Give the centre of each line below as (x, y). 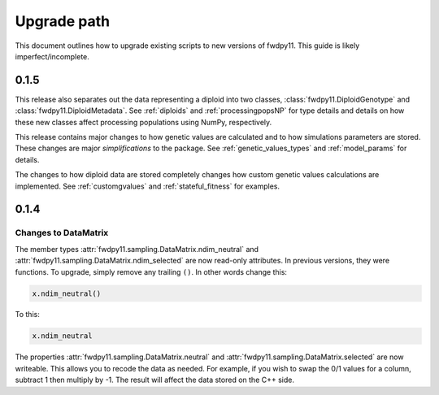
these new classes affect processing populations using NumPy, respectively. (143, 122)
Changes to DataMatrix (62, 233)
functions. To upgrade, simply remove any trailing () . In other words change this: (151, 271)
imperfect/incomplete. (52, 56)
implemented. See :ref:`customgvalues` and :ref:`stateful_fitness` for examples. (148, 186)
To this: (27, 315)
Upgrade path (63, 21)
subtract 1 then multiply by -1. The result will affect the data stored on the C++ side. (154, 380)
